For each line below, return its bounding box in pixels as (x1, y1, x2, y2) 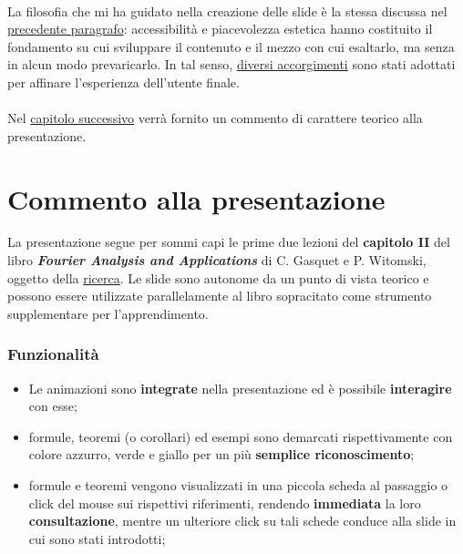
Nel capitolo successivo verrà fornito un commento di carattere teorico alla (7, 108, 423, 128)
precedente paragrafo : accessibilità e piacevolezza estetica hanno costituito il (7, 19, 433, 38)
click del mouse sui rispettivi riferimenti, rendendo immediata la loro (28, 493, 421, 512)
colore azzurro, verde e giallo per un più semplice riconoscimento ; (28, 445, 415, 464)
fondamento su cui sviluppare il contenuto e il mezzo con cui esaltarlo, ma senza (7, 36, 455, 56)
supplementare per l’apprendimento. (7, 303, 209, 323)
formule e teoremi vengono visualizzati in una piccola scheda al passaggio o (28, 476, 448, 495)
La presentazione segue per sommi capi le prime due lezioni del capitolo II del (7, 232, 450, 251)
